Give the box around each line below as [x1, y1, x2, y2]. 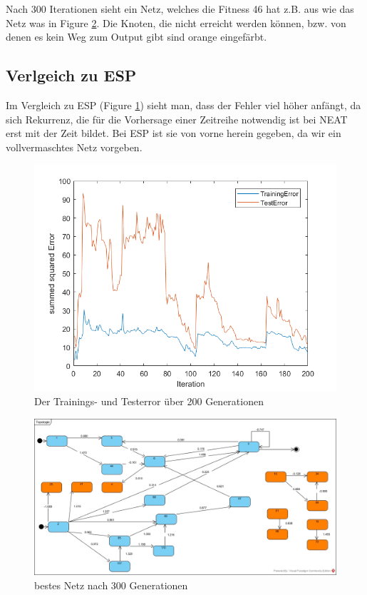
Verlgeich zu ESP [6, 64, 137, 86]
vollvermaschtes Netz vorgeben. [6, 139, 143, 154]
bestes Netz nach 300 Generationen [34, 577, 188, 592]
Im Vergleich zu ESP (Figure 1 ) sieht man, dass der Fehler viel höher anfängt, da [6, 97, 361, 112]
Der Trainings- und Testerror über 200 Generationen [34, 393, 264, 408]
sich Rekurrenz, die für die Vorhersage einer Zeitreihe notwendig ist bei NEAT [6, 111, 348, 126]
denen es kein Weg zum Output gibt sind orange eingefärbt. [6, 29, 267, 44]
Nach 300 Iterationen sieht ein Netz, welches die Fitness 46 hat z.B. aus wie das [6, 1, 354, 16]
